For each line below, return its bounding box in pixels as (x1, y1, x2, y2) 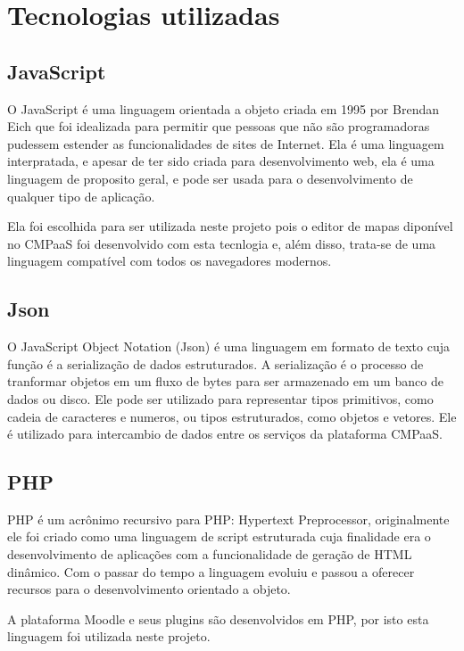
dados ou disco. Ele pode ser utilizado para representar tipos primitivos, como (7, 389, 434, 408)
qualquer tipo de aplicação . (7, 186, 155, 205)
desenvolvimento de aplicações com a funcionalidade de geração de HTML (7, 545, 412, 564)
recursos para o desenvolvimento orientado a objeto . (7, 580, 291, 598)
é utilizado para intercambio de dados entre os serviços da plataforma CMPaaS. (7, 424, 443, 443)
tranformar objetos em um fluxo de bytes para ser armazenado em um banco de (7, 372, 443, 391)
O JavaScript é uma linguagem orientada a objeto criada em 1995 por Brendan (7, 99, 439, 118)
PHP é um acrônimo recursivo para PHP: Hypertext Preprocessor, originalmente (7, 509, 450, 528)
